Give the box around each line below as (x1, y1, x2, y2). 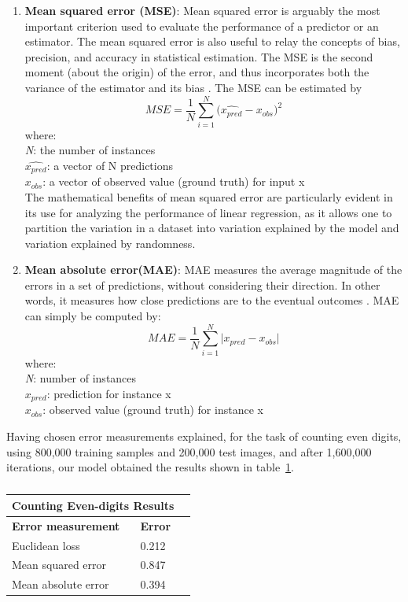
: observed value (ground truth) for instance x (42, 401, 263, 418)
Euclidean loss (12, 537, 80, 553)
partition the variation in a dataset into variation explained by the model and (24, 220, 399, 236)
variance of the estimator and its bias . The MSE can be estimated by (24, 79, 362, 95)
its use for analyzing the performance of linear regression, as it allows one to (24, 204, 392, 220)
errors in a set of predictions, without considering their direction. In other (24, 276, 380, 293)
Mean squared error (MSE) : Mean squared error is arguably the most (24, 2, 380, 18)
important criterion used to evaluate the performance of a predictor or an (24, 17, 379, 34)
